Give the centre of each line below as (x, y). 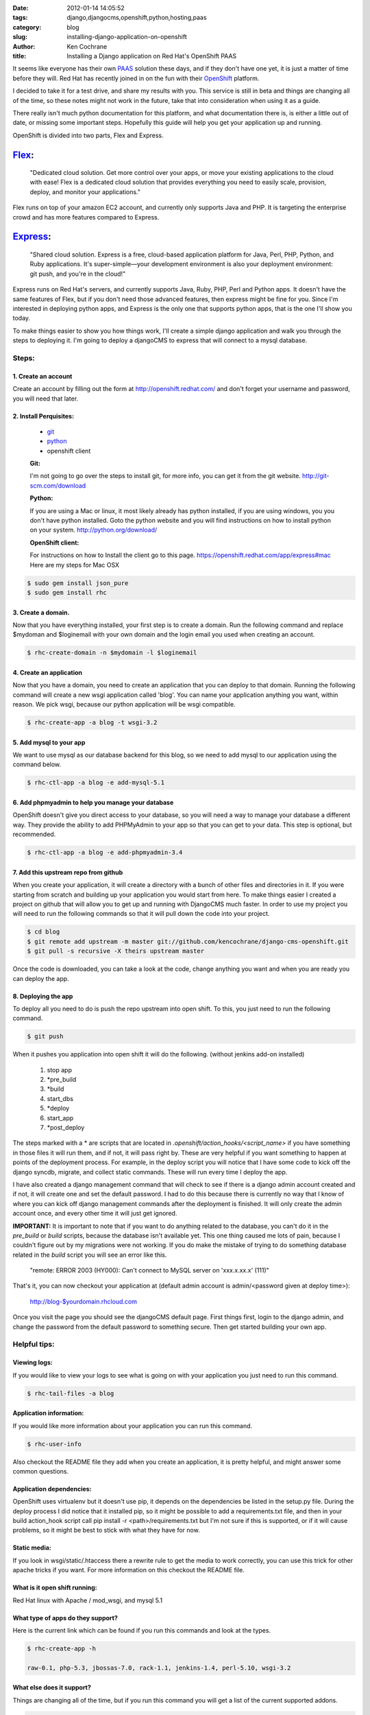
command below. (37, 764)
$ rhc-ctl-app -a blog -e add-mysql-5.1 (96, 783)
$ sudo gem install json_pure (78, 583)
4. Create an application (47, 672)
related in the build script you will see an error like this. (90, 1255)
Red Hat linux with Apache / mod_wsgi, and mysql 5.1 (88, 1600)
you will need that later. (46, 399)
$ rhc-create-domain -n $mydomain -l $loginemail (112, 653)
